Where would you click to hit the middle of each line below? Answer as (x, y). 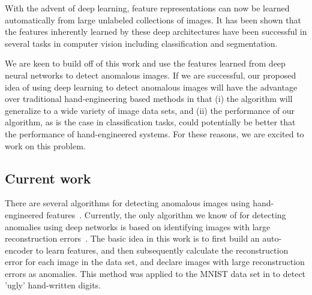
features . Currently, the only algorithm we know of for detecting (166, 214)
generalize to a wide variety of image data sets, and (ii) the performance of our (150, 110)
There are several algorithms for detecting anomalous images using (127, 203)
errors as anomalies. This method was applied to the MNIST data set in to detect (155, 273)
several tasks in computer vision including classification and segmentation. (141, 43)
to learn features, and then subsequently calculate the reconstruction (162, 250)
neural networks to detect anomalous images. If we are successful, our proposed (151, 75)
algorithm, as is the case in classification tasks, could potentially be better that (150, 122)
